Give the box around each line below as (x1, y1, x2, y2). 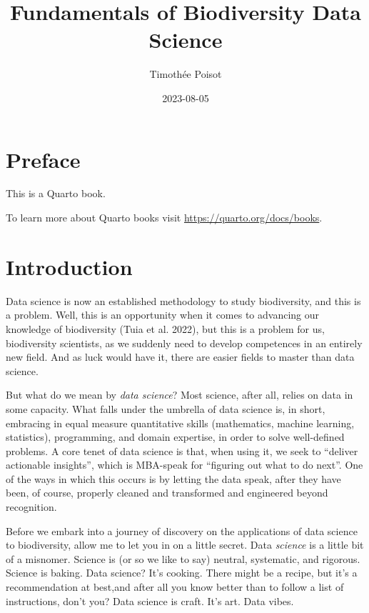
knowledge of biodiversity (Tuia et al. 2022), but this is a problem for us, (6, 321, 325, 336)
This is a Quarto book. (6, 186, 106, 201)
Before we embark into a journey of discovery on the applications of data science (6, 523, 358, 538)
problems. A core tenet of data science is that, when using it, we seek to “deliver (6, 443, 358, 458)
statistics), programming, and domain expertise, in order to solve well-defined (6, 429, 345, 444)
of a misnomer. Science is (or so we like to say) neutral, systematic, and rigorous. (6, 551, 360, 566)
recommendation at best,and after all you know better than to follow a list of (6, 579, 344, 594)
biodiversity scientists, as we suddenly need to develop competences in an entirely (6, 335, 363, 350)
